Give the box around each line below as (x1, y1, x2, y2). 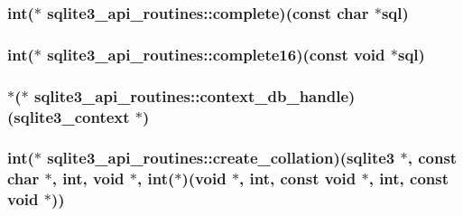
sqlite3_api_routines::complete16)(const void (47, 42, 385, 65)
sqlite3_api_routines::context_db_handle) (33, 84, 356, 107)
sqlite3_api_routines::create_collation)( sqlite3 (47, 146, 395, 169)
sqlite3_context (14, 105, 130, 127)
